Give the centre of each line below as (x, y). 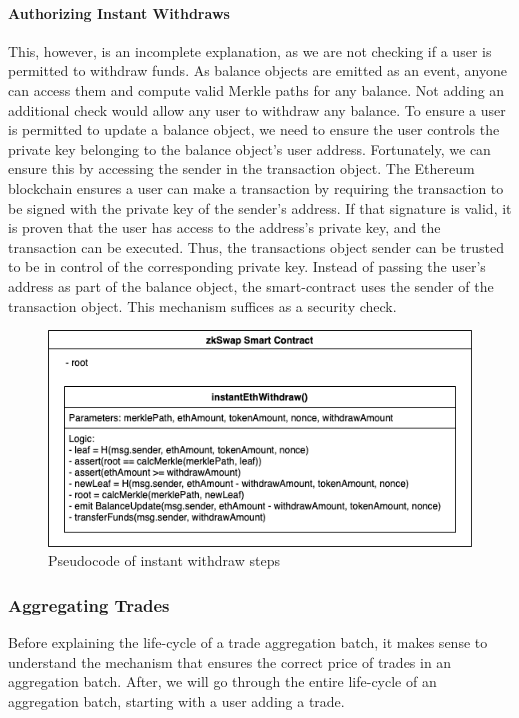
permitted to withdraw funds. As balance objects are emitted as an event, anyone (257, 70)
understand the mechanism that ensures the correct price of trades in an (230, 661)
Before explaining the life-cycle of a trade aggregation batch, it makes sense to (248, 641)
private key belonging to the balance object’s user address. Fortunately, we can (249, 148)
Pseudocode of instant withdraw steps (164, 560)
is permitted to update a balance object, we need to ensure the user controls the (254, 129)
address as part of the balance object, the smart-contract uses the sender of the (251, 285)
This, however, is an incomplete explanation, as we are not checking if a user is (250, 50)
